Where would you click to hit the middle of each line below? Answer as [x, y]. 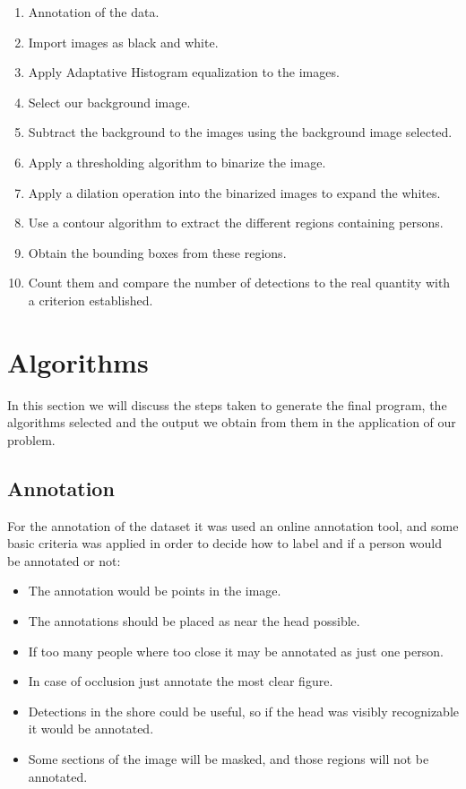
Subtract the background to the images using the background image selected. [240, 132]
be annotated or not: [64, 560]
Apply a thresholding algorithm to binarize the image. [177, 162]
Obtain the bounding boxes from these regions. [157, 252]
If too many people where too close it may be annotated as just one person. [236, 651]
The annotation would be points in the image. [155, 591]
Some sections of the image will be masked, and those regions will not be [229, 758]
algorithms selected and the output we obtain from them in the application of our [232, 422]
